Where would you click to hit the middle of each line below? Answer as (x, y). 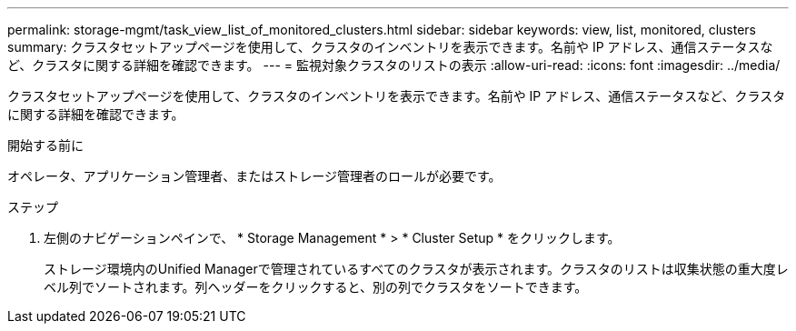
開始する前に (45, 145)
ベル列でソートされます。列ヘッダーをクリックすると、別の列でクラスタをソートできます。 (316, 287)
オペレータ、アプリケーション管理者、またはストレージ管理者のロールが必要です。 (254, 176)
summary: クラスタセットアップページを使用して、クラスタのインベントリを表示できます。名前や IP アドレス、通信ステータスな (390, 47)
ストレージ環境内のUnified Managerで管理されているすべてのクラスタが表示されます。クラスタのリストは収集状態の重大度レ (416, 269)
